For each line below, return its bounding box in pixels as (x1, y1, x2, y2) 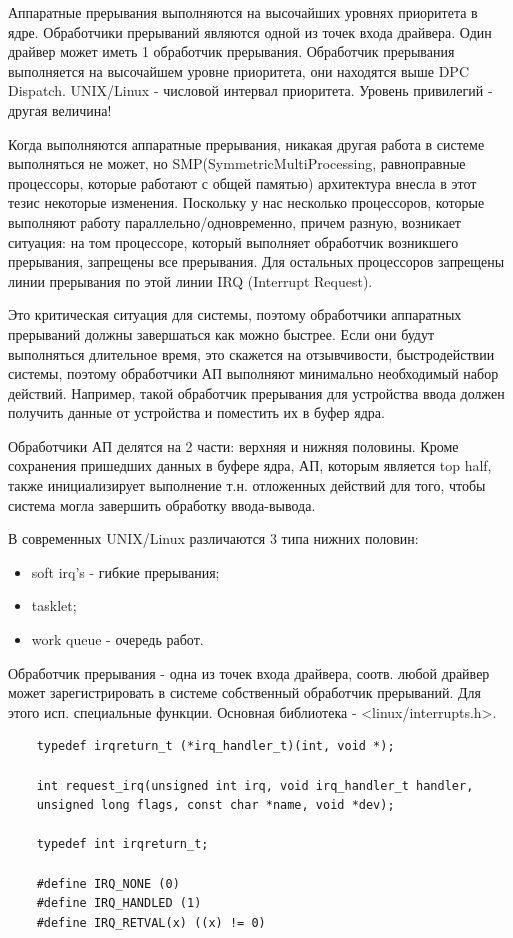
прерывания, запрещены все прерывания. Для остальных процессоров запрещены (8, 251, 505, 272)
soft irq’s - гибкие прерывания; (31, 561, 220, 582)
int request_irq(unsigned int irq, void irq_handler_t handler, (36, 778, 474, 793)
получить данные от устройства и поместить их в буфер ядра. (8, 402, 385, 423)
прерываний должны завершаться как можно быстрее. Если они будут (8, 323, 435, 344)
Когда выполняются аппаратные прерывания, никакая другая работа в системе (8, 133, 485, 154)
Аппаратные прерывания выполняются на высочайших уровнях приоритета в (8, 2, 478, 22)
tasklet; (31, 595, 77, 616)
